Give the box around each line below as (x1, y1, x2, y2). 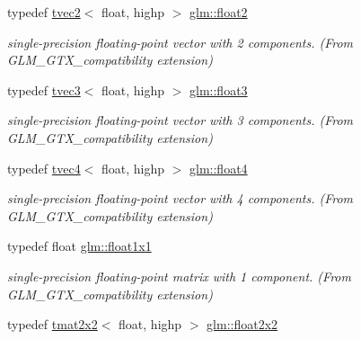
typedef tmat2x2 (7, 315, 98, 334)
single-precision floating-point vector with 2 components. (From (7, 32, 354, 51)
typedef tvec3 (7, 80, 81, 99)
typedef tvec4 (7, 158, 81, 177)
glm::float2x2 (207, 315, 278, 334)
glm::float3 (189, 80, 248, 99)
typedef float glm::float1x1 (7, 236, 152, 255)
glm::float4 (189, 158, 248, 177)
